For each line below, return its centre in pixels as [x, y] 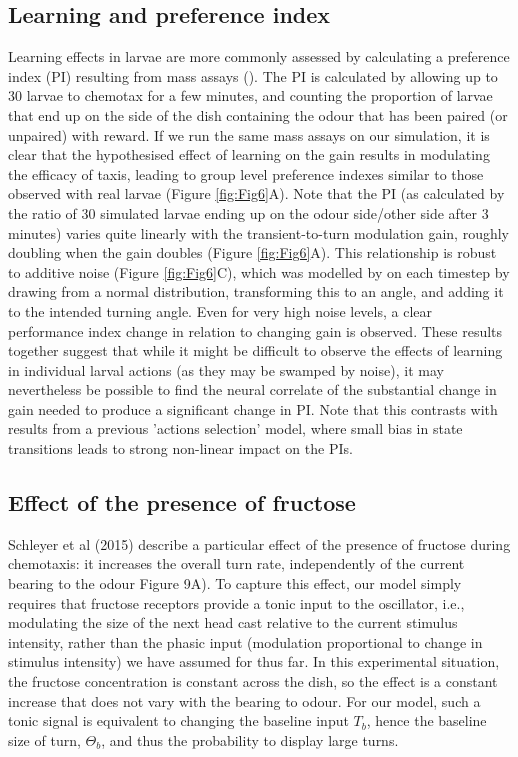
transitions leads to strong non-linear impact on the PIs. [180, 448]
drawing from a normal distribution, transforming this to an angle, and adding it [256, 291]
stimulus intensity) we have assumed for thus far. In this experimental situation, [254, 661]
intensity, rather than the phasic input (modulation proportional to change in [245, 641]
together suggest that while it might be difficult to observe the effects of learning [255, 350]
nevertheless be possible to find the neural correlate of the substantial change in [252, 389]
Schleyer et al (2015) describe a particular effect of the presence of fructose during [259, 543]
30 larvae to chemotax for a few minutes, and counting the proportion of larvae [250, 95]
